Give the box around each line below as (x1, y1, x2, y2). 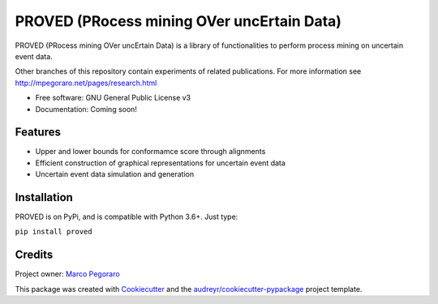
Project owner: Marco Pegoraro (15, 269, 121, 279)
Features (15, 126, 61, 139)
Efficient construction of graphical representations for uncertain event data (35, 158, 286, 168)
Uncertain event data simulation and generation (35, 169, 195, 179)
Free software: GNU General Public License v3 (35, 93, 191, 103)
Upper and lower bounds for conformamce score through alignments (35, 147, 266, 156)
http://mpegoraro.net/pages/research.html (15, 78, 157, 88)
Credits (15, 248, 54, 262)
